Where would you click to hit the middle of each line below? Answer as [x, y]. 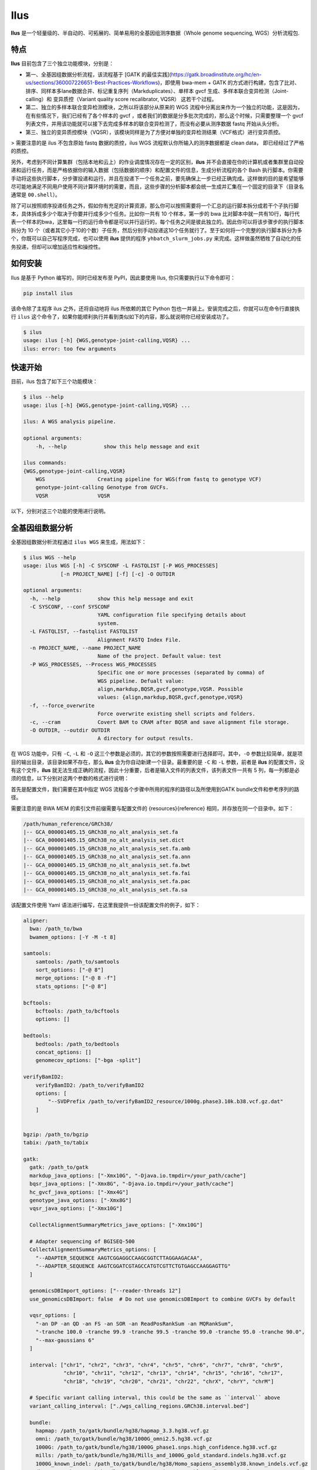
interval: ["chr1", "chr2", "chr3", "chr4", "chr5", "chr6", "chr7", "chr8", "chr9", [156, 1365]
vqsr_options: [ [53, 1315]
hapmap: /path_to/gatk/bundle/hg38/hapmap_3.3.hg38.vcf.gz [122, 1431]
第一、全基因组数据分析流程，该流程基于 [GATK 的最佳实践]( [98, 74]
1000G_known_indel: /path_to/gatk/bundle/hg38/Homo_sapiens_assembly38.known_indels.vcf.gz [172, 1464]
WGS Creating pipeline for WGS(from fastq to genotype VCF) [149, 480]
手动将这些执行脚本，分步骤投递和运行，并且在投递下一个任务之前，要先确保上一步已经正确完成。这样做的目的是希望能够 [157, 178]
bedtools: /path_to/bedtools [77, 1044]
